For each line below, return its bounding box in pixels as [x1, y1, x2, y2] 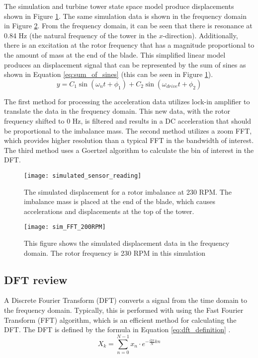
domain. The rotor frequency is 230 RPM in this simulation [24, 247, 206, 258]
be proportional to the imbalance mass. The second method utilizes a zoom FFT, [4, 125, 252, 136]
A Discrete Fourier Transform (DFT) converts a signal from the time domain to [4, 295, 248, 305]
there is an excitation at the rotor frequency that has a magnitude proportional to [4, 40, 255, 50]
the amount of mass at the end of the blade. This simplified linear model [4, 49, 226, 60]
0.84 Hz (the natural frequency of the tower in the [4, 30, 157, 40]
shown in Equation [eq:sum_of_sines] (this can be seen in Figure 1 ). [4, 69, 213, 79]
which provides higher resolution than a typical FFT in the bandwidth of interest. [4, 135, 254, 145]
